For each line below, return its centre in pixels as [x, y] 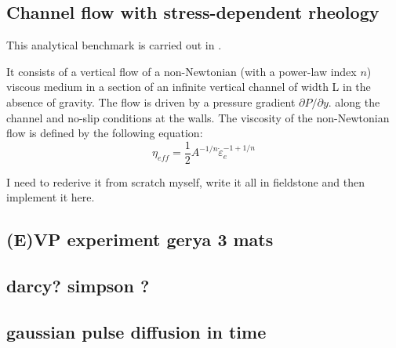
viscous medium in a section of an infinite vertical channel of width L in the [189, 87]
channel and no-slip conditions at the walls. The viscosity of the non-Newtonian [198, 117]
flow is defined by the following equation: [105, 133]
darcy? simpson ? [78, 286]
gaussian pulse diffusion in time [136, 331]
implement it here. [51, 197]
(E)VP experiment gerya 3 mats [140, 239]
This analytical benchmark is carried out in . [114, 45]
